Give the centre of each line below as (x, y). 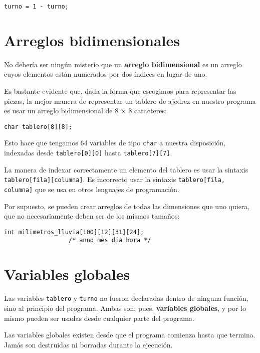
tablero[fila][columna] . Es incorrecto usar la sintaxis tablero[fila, (114, 179)
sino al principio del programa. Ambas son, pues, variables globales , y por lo (125, 308)
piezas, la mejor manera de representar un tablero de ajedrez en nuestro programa (130, 101)
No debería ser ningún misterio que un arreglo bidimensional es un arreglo (123, 64)
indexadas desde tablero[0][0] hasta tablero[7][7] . (88, 153)
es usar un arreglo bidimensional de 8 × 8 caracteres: (85, 111)
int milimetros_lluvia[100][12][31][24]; (74, 232)
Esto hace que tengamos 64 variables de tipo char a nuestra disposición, (115, 143)
